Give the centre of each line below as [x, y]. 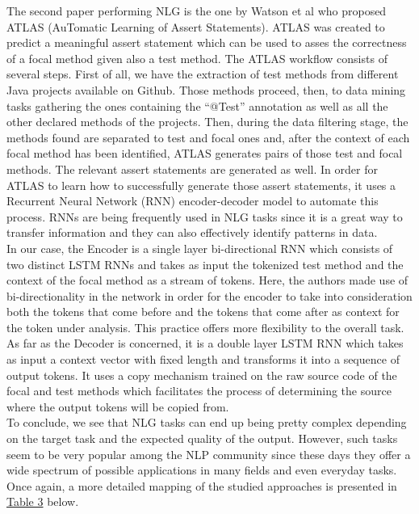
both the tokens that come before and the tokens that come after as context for [203, 312]
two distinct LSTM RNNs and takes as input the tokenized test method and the [205, 264]
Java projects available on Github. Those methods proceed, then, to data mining [206, 89]
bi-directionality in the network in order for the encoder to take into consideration [209, 295]
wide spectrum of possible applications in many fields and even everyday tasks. [202, 470]
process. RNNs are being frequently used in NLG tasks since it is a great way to [205, 216]
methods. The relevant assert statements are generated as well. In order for [192, 169]
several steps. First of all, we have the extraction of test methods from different [203, 74]
